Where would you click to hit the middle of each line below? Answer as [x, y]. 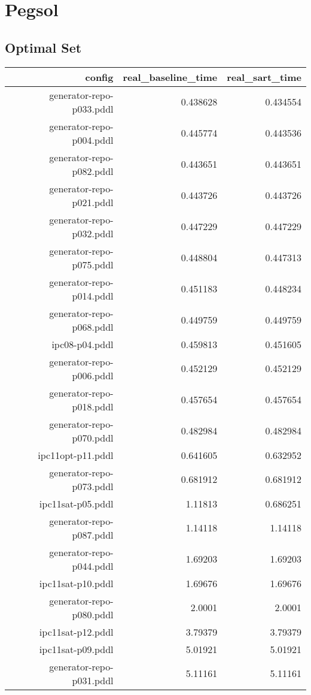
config [99, 77]
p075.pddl [93, 264]
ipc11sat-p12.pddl [76, 631]
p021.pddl [93, 202]
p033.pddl [93, 108]
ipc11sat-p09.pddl [76, 649]
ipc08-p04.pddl [83, 344]
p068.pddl [93, 327]
